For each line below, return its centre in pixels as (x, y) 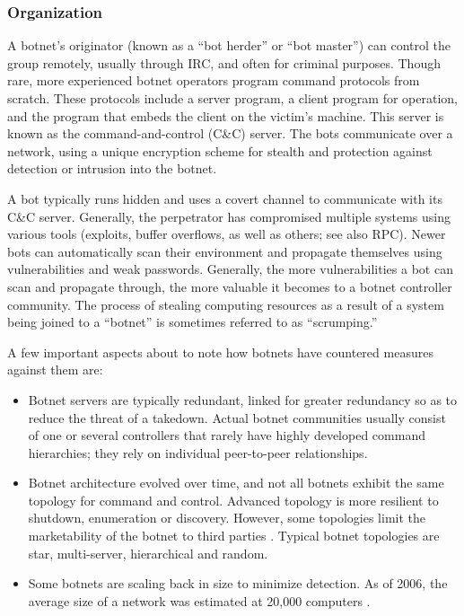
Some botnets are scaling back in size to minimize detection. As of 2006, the (238, 583)
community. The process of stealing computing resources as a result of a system (226, 304)
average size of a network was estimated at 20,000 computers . (199, 600)
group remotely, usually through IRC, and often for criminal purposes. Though (224, 62)
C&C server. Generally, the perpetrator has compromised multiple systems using (229, 216)
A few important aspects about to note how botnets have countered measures (220, 352)
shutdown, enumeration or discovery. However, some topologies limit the (227, 518)
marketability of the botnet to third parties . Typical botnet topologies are (234, 536)
